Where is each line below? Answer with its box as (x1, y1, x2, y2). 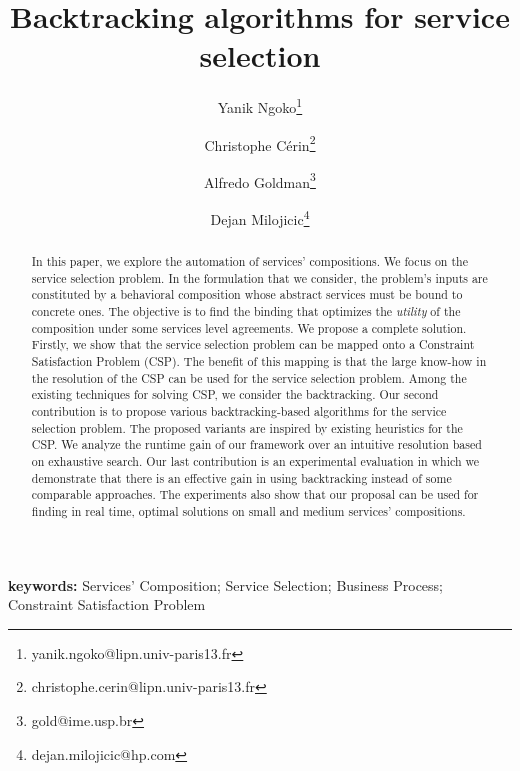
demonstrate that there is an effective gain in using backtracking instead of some (31, 469, 452, 486)
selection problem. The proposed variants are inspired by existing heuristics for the (31, 419, 463, 436)
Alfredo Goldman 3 (204, 168, 316, 192)
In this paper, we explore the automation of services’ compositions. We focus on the (31, 253, 468, 270)
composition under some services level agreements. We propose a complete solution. (31, 319, 467, 336)
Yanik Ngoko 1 (217, 94, 303, 117)
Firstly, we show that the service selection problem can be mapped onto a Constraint (31, 336, 475, 353)
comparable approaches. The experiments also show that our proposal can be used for (31, 486, 479, 503)
